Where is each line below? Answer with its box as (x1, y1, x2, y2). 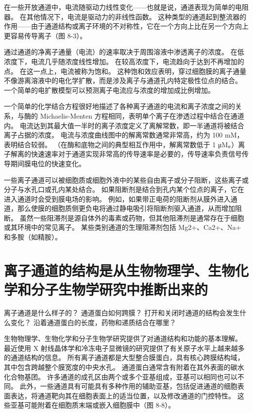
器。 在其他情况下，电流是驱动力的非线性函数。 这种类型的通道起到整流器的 (4, 11, 247, 21)
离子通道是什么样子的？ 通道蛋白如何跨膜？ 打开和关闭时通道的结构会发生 (4, 307, 240, 317)
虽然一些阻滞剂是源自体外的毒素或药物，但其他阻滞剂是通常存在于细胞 (19, 212, 244, 223)
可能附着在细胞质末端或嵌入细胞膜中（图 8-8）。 (24, 400, 175, 410)
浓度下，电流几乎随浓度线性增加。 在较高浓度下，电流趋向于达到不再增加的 (4, 56, 244, 66)
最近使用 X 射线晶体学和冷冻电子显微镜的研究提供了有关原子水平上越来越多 (4, 343, 245, 353)
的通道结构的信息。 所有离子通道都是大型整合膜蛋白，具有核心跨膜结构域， (4, 352, 244, 362)
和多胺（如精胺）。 (4, 232, 62, 242)
